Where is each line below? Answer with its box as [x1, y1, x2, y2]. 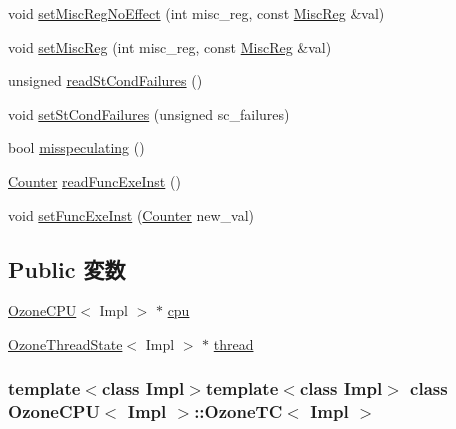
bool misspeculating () [8, 137, 145, 158]
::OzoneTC [194, 399, 283, 424]
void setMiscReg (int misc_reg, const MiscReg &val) [8, 36, 332, 57]
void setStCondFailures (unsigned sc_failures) [8, 103, 290, 124]
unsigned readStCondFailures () [8, 70, 203, 91]
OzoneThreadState [8, 333, 123, 354]
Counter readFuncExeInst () [8, 170, 181, 191]
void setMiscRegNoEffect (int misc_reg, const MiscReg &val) [8, 3, 385, 23]
